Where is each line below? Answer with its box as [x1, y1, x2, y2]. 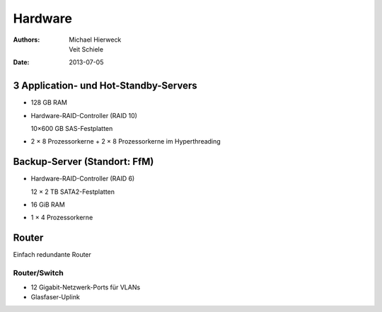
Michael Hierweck [69, 35, 122, 44]
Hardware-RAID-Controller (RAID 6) [30, 174, 135, 183]
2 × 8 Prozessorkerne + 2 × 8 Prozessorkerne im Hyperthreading [30, 137, 221, 146]
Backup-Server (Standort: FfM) [13, 156, 154, 168]
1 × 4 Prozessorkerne [30, 213, 93, 222]
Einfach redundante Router [13, 250, 92, 259]
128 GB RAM [30, 98, 67, 107]
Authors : [13, 35, 40, 44]
